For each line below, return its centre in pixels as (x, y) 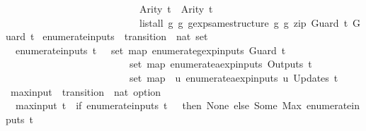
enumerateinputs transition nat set (125, 36)
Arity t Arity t (176, 8)
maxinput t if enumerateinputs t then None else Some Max (158, 105)
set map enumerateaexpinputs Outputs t (221, 64)
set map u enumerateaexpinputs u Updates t (234, 77)
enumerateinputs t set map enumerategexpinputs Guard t (150, 50)
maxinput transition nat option (86, 91)
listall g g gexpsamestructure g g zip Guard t (244, 22)
